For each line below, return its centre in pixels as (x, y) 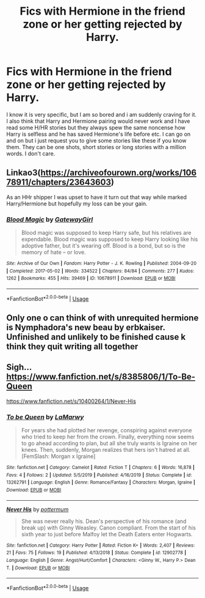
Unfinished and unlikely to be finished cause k (96, 337)
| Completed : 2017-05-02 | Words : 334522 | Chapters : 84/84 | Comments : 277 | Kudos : (100, 271)
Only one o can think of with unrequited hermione (103, 318)
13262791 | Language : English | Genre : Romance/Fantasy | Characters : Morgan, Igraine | (101, 482)
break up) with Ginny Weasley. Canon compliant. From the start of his (109, 528)
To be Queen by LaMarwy (45, 417)
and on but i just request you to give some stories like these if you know (96, 140)
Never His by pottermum (38, 509)
